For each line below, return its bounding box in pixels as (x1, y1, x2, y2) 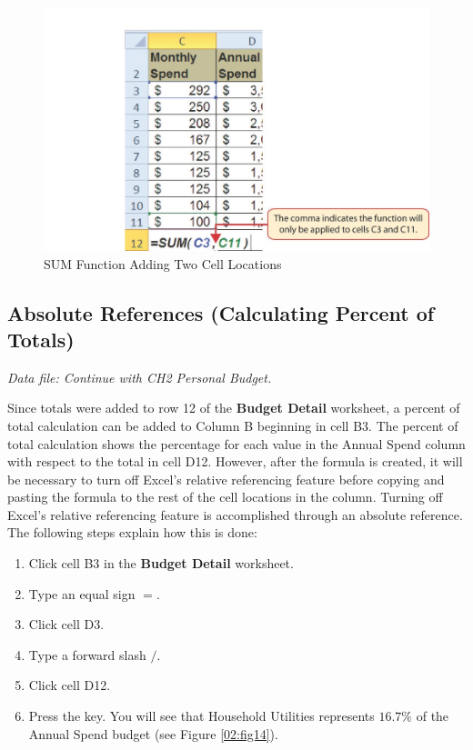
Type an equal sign (28, 584, 136, 603)
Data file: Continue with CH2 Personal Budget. (7, 367, 272, 386)
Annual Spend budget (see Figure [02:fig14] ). (28, 724, 278, 743)
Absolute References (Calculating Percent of (7, 298, 435, 326)
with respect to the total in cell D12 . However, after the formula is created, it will (7, 452, 463, 471)
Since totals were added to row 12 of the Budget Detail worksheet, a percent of (7, 398, 460, 417)
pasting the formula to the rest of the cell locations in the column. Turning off (7, 487, 443, 506)
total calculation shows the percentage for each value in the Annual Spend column (7, 434, 466, 453)
